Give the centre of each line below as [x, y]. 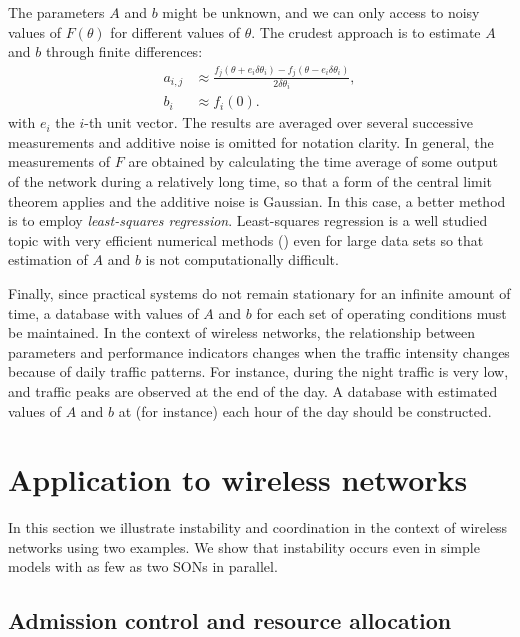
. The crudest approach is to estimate [366, 31]
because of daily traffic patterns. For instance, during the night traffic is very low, [258, 371]
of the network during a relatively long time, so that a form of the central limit [250, 180]
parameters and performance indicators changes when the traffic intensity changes [259, 351]
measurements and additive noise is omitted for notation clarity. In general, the [251, 141]
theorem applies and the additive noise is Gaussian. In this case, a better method [257, 200]
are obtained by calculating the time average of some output [313, 161]
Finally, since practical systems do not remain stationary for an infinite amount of [259, 292]
